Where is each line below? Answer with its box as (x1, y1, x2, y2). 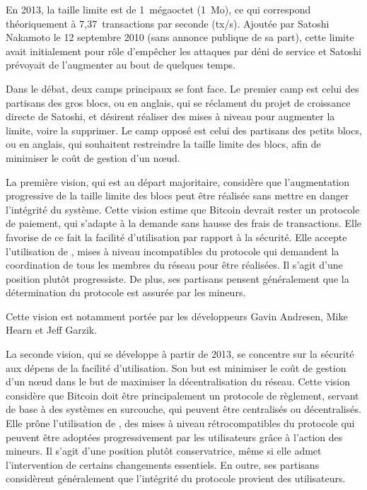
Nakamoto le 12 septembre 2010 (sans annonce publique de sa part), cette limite (6, 30, 354, 45)
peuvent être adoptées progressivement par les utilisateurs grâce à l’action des (6, 429, 343, 444)
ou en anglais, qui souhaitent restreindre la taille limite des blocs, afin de (6, 136, 321, 151)
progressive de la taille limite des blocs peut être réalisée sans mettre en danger (6, 188, 349, 203)
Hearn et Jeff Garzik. (6, 322, 98, 337)
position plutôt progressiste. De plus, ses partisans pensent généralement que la (6, 271, 349, 286)
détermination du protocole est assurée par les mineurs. (6, 285, 246, 300)
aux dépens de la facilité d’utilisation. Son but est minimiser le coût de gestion (6, 360, 346, 375)
